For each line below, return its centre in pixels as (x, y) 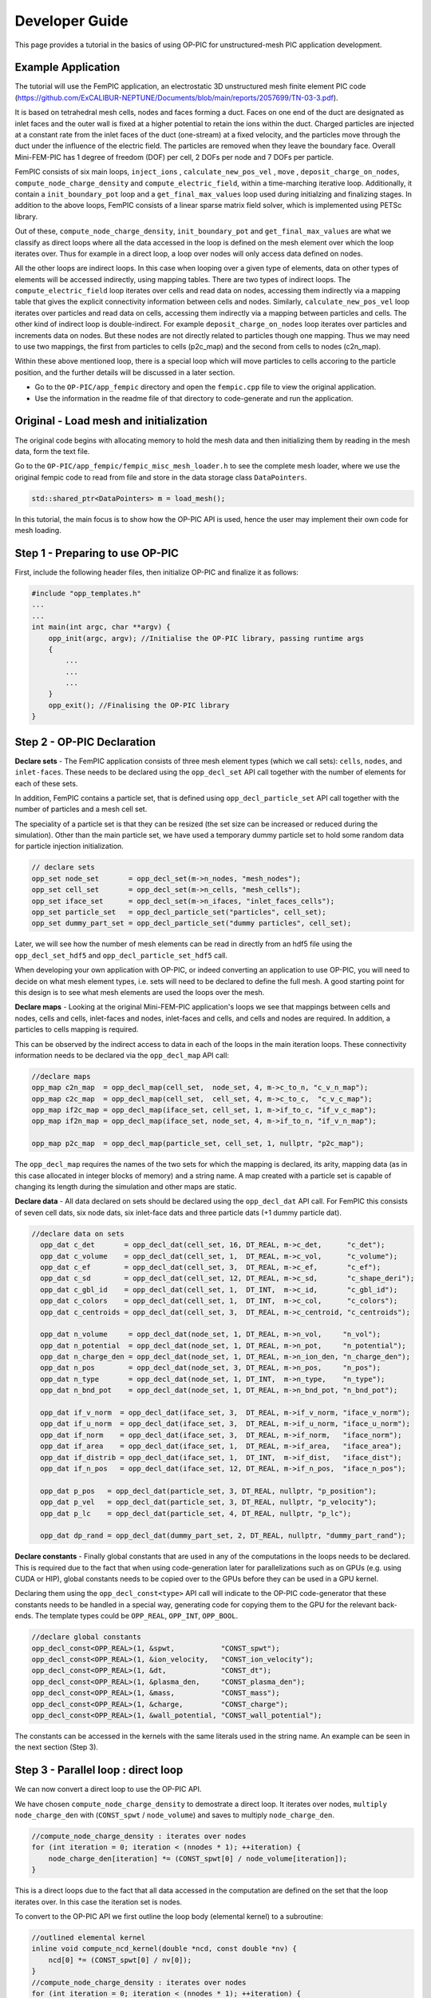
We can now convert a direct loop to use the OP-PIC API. (108, 1789)
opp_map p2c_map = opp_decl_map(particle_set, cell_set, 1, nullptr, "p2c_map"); (198, 1144)
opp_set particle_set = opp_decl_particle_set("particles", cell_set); (179, 912)
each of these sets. (46, 783)
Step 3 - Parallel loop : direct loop (99, 1770)
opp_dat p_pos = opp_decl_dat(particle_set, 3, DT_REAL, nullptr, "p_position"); (208, 1491)
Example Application (67, 68)
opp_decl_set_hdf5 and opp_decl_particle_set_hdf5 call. (121, 955)
